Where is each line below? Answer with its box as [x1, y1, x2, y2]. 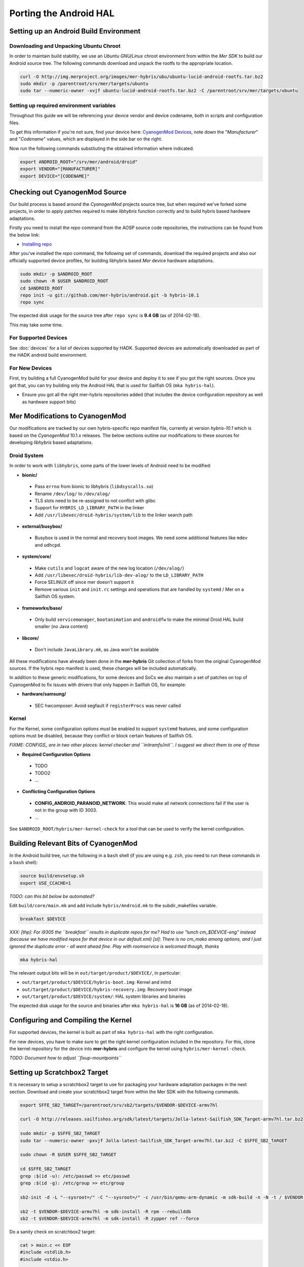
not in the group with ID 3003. [34, 807, 97, 813]
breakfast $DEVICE [20, 916, 66, 922]
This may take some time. [9, 322, 63, 328]
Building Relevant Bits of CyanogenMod [9, 839, 138, 847]
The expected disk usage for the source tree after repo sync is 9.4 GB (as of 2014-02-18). [9, 312, 201, 319]
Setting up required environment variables [9, 102, 116, 109]
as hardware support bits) [22, 398, 76, 405]
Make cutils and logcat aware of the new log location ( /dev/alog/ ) [34, 565, 184, 571]
